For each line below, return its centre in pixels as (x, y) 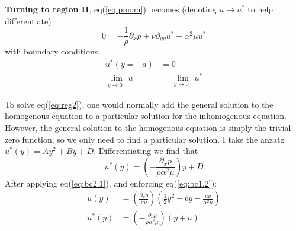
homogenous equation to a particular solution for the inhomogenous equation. (146, 116)
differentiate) (28, 20)
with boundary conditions (52, 51)
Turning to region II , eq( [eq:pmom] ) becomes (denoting (111, 9)
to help (260, 9)
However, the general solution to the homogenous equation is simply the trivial (148, 128)
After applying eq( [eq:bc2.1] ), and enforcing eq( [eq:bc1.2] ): (111, 183)
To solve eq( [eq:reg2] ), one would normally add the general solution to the (139, 104)
